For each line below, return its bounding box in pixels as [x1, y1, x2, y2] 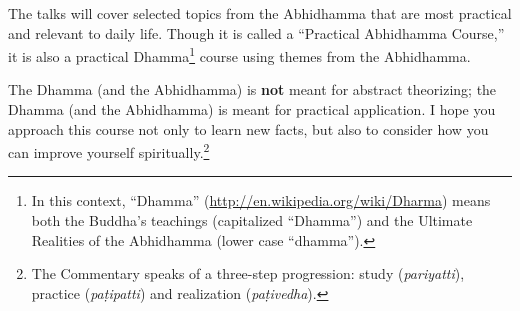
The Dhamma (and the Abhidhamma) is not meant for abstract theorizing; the [8, 79, 497, 100]
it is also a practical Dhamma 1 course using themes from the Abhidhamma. [8, 43, 471, 66]
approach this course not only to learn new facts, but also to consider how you [8, 118, 489, 139]
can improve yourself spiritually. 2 [8, 139, 210, 162]
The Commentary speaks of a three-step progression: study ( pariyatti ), [31, 263, 465, 284]
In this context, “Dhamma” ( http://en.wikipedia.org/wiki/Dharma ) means [31, 190, 491, 211]
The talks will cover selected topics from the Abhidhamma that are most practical [8, 3, 512, 23]
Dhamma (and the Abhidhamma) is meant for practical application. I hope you [8, 99, 496, 120]
